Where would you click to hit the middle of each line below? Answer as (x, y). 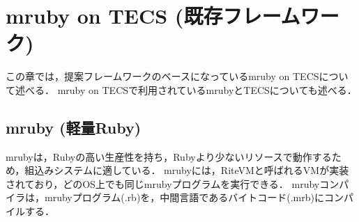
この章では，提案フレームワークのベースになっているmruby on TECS (162, 76)
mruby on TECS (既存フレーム (153, 16)
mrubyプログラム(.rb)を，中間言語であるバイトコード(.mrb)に (184, 197)
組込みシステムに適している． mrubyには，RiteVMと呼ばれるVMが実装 (187, 170)
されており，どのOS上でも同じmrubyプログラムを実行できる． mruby (163, 183)
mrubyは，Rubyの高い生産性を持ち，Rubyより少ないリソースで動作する (169, 156)
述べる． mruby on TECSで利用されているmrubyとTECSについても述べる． (186, 89)
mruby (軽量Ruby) (74, 127)
